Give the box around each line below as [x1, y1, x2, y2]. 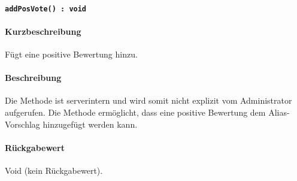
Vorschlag [5, 117, 40, 130]
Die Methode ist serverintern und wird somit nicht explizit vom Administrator [5, 94, 292, 107]
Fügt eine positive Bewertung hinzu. [5, 48, 138, 61]
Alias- [268, 106, 290, 119]
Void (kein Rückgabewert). [5, 164, 103, 177]
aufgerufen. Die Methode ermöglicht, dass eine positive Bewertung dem [5, 106, 266, 119]
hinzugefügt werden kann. [43, 117, 138, 130]
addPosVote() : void [5, 4, 87, 13]
